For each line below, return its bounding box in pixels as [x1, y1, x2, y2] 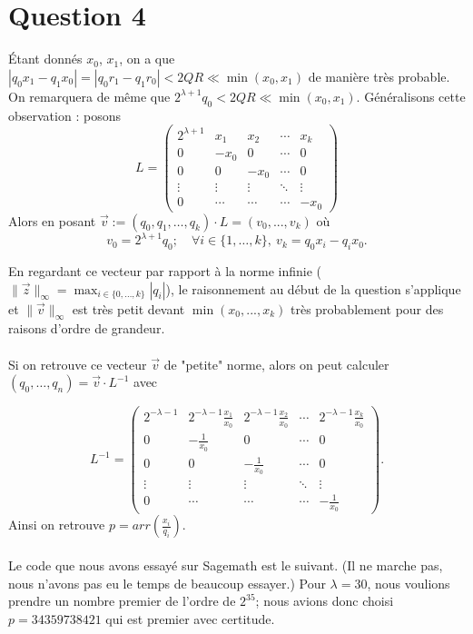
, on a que [119, 49, 175, 68]
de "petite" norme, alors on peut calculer [163, 354, 389, 373]
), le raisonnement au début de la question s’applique [165, 279, 461, 298]
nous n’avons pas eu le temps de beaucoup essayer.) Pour [8, 573, 326, 592]
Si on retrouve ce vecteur [8, 354, 147, 373]
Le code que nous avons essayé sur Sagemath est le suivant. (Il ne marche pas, [8, 555, 443, 574]
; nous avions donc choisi [255, 591, 394, 610]
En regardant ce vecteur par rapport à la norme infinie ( [8, 261, 322, 280]
